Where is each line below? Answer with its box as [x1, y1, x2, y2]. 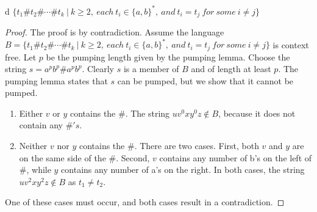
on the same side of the [19, 151, 106, 164]
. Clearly [82, 62, 114, 75]
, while [26, 163, 51, 176]
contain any [19, 119, 63, 131]
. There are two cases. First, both [134, 139, 259, 152]
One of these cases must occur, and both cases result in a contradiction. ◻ [5, 196, 285, 208]
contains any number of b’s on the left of [159, 151, 312, 164]
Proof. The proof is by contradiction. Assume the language [5, 25, 224, 38]
